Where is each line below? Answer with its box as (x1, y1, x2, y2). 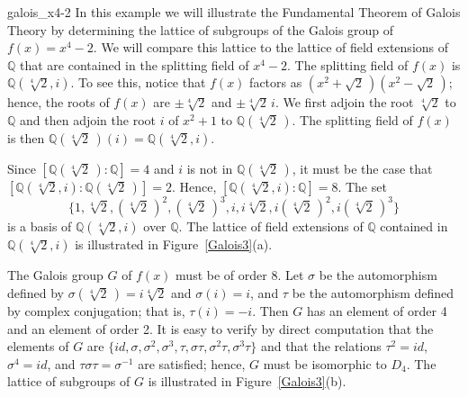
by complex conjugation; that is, (7, 302, 185, 320)
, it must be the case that (292, 158, 433, 177)
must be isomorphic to (263, 354, 387, 373)
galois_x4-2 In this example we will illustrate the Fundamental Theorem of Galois (7, 3, 461, 21)
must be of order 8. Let (175, 266, 304, 284)
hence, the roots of (7, 93, 110, 112)
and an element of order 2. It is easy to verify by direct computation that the (7, 319, 434, 338)
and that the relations (260, 337, 382, 356)
